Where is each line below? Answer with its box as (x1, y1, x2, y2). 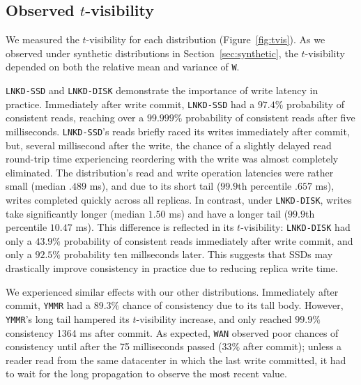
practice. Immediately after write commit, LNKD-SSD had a (6, 96, 255, 111)
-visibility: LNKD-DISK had (240, 220, 351, 234)
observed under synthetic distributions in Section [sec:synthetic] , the (6, 45, 298, 60)
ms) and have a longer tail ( (169, 206, 289, 220)
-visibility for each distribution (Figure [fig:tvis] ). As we (86, 32, 325, 47)
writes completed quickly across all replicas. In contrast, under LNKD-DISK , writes (6, 192, 352, 206)
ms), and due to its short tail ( (89, 179, 221, 193)
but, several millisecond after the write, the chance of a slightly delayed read (6, 137, 332, 152)
